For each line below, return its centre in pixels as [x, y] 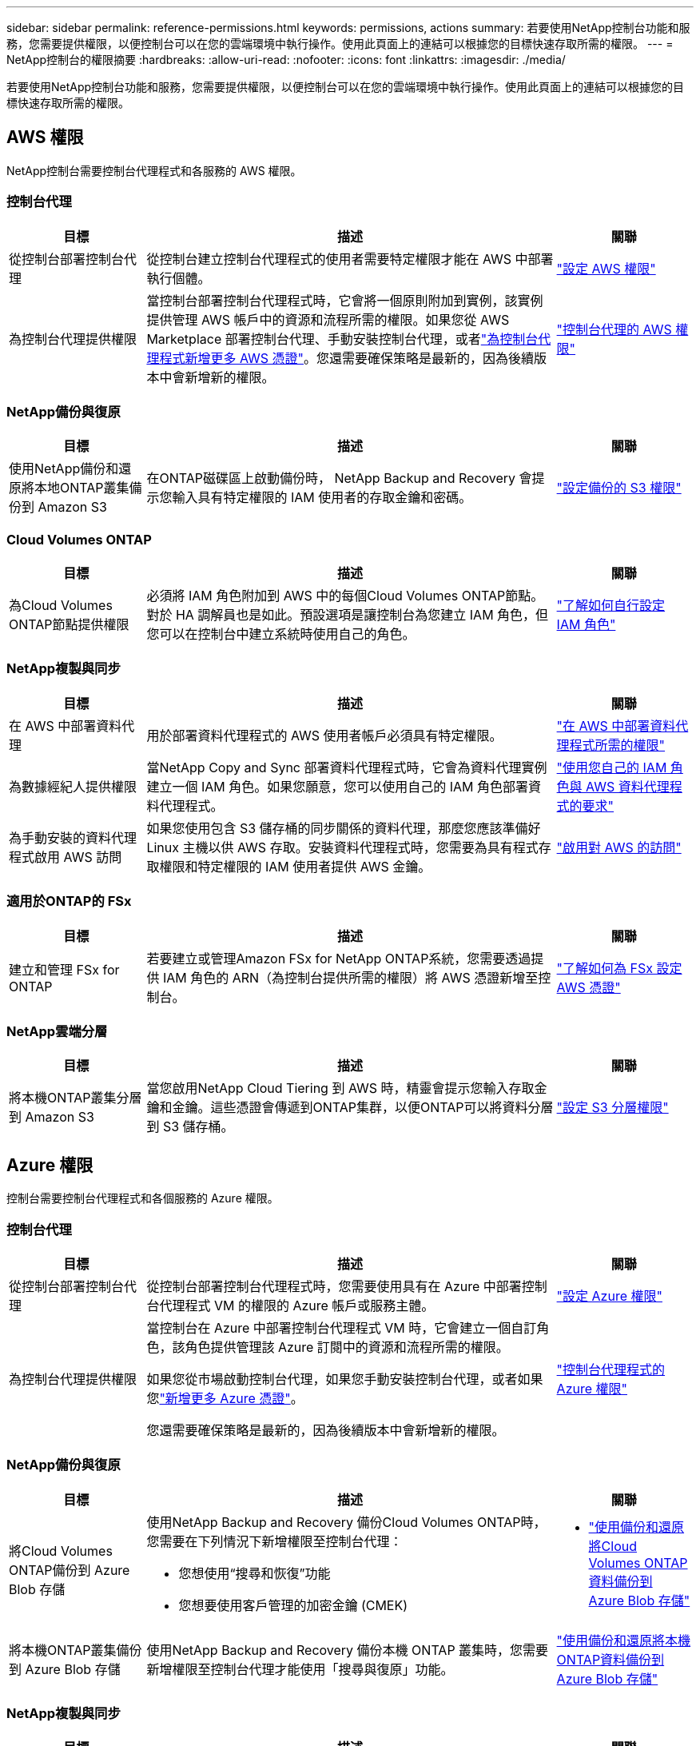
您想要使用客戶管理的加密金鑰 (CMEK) [293, 1605]
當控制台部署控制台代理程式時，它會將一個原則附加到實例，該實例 [345, 300]
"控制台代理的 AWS [614, 329]
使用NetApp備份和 [64, 469]
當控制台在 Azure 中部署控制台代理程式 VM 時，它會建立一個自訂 [342, 1327]
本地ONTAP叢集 [82, 488]
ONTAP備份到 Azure [70, 1570]
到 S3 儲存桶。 [190, 1127]
